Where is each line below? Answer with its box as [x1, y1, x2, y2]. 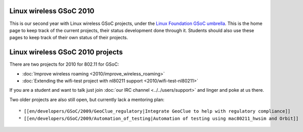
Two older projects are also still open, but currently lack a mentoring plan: [9, 96, 165, 102]
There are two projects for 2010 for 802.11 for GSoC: [9, 61, 120, 67]
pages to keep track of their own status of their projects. [9, 35, 128, 41]
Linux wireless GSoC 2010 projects [9, 48, 123, 57]
